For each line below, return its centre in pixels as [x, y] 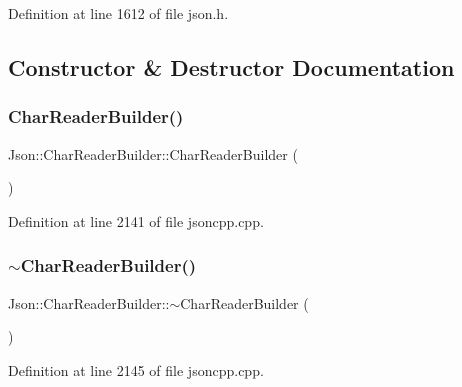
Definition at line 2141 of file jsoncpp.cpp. [136, 220]
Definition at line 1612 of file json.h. [118, 13]
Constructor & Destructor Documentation [231, 66]
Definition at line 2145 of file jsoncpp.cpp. [136, 369]
